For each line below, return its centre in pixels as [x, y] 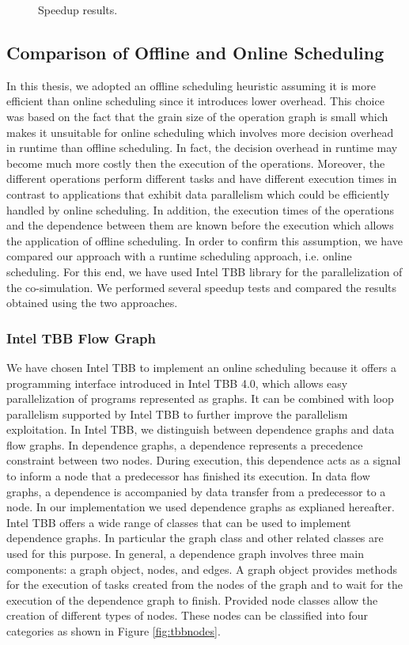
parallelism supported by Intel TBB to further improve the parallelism [177, 414]
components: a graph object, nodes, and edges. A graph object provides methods [202, 569]
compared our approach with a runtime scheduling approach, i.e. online [179, 256]
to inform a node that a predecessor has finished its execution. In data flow [188, 476]
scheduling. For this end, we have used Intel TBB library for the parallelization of [204, 271]
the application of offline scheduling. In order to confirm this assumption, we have [204, 240]
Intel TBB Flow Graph [81, 338]
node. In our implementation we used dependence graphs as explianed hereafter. [201, 507]
